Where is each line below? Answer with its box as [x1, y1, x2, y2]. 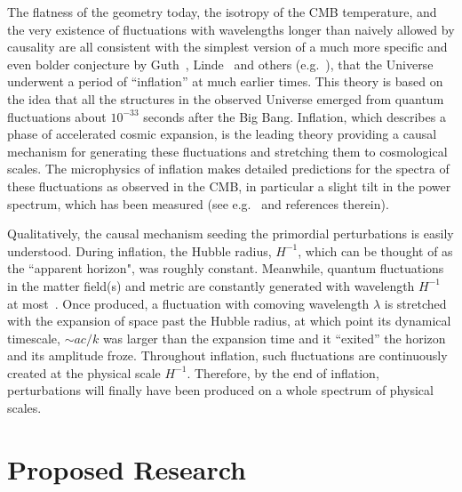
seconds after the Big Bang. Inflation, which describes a [143, 107, 446, 125]
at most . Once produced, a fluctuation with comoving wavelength [7, 294, 370, 312]
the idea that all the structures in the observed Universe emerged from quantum [7, 89, 444, 108]
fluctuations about [7, 107, 107, 125]
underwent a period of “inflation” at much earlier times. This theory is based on [7, 72, 443, 91]
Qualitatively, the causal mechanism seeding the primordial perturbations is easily [7, 224, 454, 243]
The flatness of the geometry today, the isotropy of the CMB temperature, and [7, 3, 437, 20]
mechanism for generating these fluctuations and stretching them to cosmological [7, 141, 448, 160]
